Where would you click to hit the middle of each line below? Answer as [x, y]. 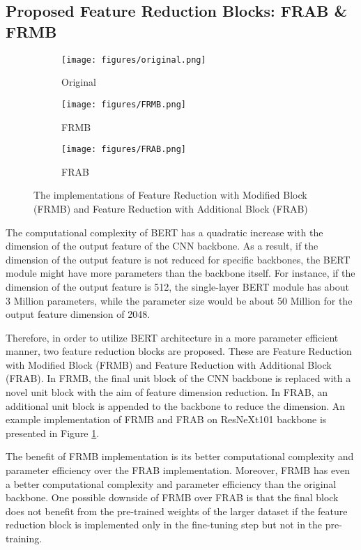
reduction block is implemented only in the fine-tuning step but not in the [164, 525]
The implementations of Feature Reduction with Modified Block [170, 195]
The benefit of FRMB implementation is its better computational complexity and [180, 456]
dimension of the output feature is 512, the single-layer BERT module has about [177, 286]
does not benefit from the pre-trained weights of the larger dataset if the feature [177, 511]
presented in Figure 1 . [53, 433]
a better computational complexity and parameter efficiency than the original [171, 483]
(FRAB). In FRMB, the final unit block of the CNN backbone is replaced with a [178, 378]
